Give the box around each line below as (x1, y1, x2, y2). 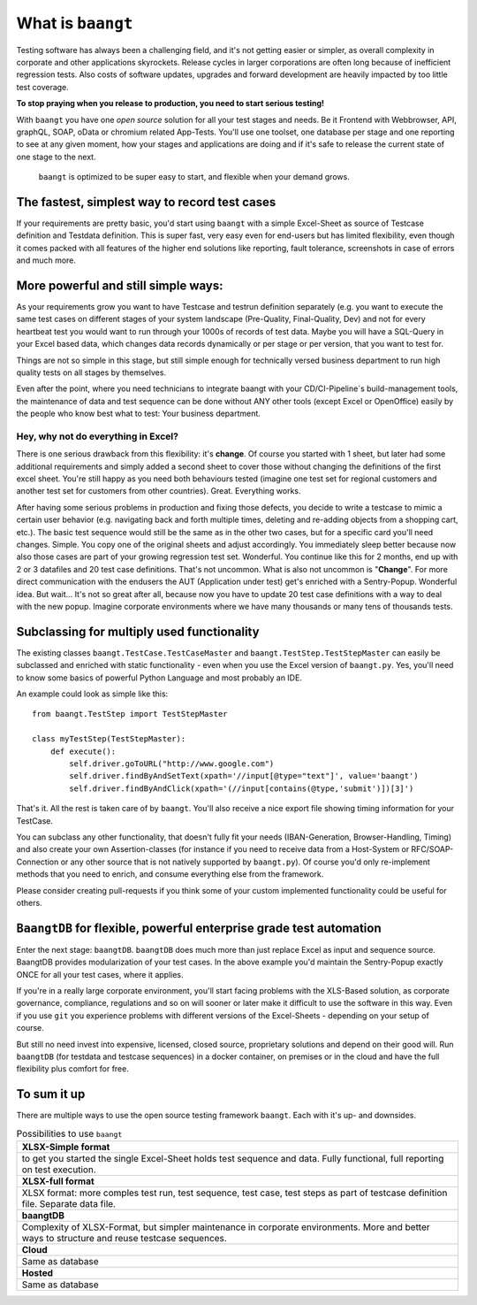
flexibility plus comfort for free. (16, 1063, 130, 1074)
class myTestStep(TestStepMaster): (32, 734, 186, 744)
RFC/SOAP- (411, 844, 454, 855)
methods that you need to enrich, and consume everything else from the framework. (16, 869, 324, 879)
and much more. (16, 255, 77, 265)
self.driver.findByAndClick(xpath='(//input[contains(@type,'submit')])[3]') (69, 783, 414, 794)
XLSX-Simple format (21, 1141, 110, 1154)
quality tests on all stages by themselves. (16, 367, 167, 378)
